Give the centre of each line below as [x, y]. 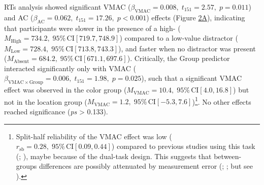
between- [228, 156]
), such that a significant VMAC [192, 78]
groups [26, 166]
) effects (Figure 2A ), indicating [196, 17]
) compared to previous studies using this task [183, 146]
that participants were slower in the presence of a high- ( [92, 28]
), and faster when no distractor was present [187, 48]
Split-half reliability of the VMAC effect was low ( [94, 136]
